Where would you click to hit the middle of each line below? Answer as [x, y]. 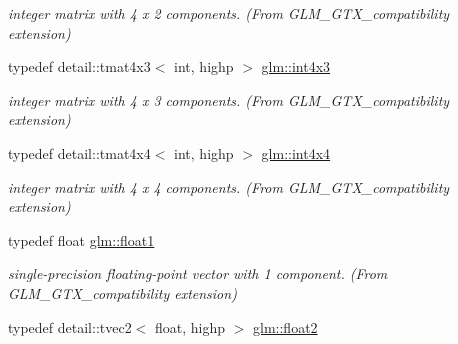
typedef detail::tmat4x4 [79, 152]
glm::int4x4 [296, 152]
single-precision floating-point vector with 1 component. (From [198, 273]
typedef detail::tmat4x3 [79, 66]
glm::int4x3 [296, 66]
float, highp [190, 326]
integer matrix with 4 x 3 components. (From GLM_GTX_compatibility [229, 99]
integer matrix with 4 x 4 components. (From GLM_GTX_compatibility [229, 186]
